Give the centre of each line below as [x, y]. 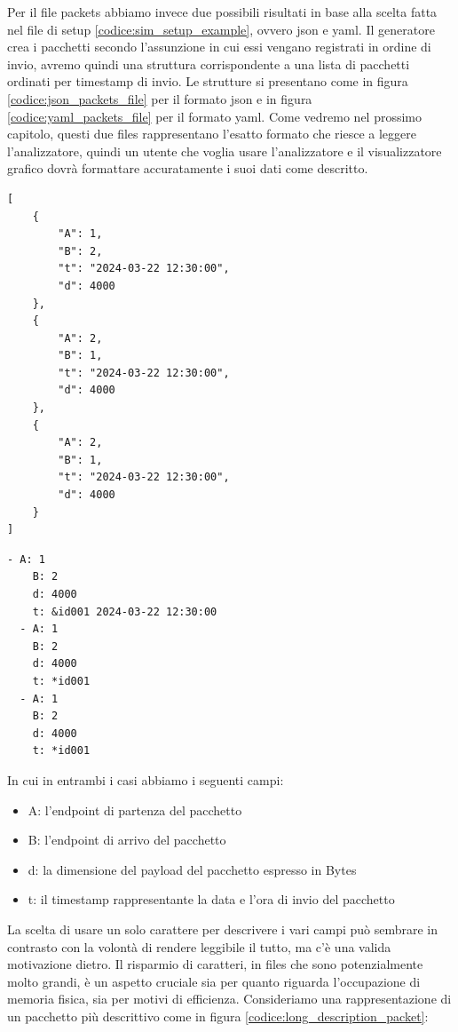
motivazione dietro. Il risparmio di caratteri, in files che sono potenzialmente [215, 964]
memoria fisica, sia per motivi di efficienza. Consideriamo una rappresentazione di [229, 999]
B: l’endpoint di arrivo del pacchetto [127, 840]
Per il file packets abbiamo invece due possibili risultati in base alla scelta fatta [222, 12]
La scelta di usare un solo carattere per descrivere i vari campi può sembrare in [223, 929]
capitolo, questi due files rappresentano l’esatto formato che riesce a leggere [212, 134]
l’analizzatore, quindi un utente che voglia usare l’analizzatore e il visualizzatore [225, 151]
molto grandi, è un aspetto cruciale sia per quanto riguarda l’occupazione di [214, 981]
